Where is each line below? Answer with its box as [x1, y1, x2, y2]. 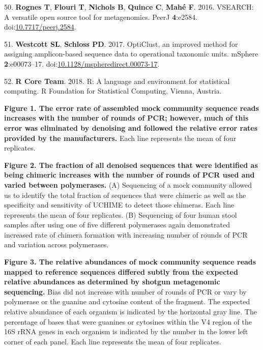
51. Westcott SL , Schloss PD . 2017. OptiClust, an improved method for [4, 38, 238, 49]
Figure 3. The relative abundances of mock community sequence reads [4, 256, 256, 267]
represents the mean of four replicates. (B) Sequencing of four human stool [4, 209, 237, 220]
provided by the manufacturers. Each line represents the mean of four [4, 132, 237, 143]
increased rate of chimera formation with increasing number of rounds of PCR [4, 229, 248, 240]
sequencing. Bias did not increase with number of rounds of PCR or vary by [4, 286, 247, 297]
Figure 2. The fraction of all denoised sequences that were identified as [4, 159, 258, 170]
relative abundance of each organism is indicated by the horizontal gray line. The [4, 306, 257, 317]
